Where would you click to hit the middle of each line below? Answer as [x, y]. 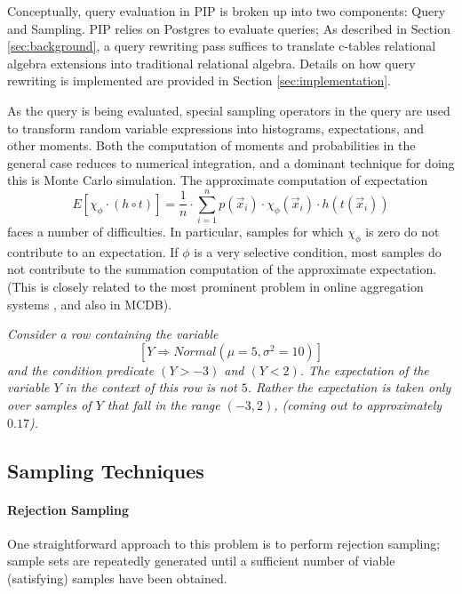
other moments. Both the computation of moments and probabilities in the [211, 145]
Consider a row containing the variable [113, 334]
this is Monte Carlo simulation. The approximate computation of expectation [218, 180]
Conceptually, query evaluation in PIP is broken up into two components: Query [227, 11]
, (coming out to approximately [358, 405]
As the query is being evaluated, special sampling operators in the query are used [229, 110]
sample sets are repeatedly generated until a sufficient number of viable [201, 561]
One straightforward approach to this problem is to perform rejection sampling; [224, 543]
